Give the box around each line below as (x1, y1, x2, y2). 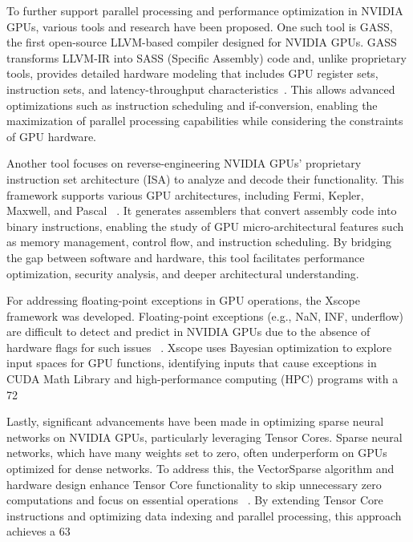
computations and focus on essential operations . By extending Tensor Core (6, 491, 383, 508)
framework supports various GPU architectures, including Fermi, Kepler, (6, 186, 364, 203)
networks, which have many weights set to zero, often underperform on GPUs (6, 444, 387, 461)
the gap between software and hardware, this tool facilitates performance (6, 249, 365, 265)
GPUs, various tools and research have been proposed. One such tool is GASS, (6, 18, 393, 34)
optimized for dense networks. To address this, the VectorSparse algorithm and (6, 460, 395, 477)
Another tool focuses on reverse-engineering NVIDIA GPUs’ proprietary (6, 155, 362, 172)
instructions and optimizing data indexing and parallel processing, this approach (6, 507, 402, 524)
